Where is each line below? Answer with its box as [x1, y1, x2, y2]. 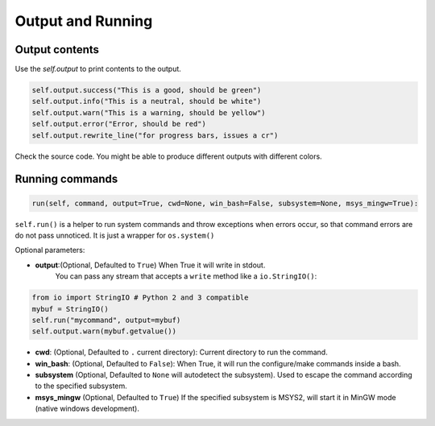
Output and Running [14, 12, 153, 30]
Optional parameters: [14, 246, 85, 255]
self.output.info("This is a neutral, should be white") [31, 97, 262, 106]
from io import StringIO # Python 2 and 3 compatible [31, 293, 249, 302]
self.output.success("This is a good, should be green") [31, 85, 262, 95]
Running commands [14, 172, 118, 186]
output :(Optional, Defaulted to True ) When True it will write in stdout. [35, 260, 266, 270]
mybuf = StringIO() [31, 304, 109, 313]
